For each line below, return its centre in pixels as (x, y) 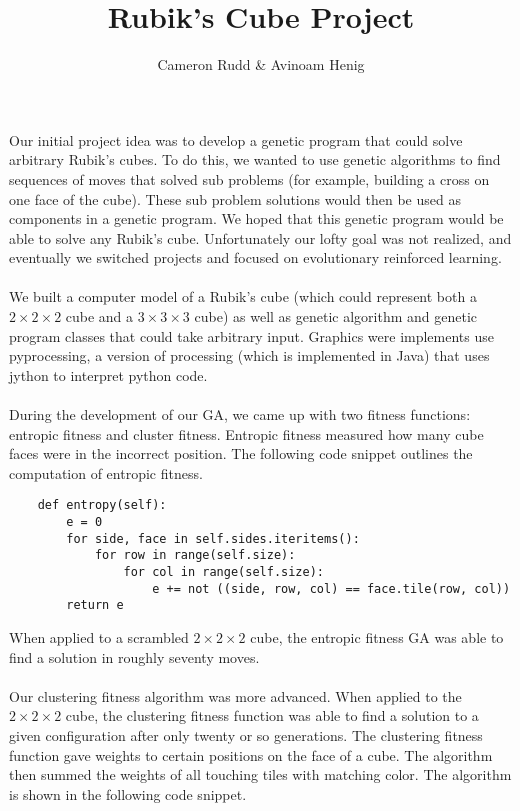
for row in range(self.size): (195, 555)
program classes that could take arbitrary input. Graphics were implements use (251, 335)
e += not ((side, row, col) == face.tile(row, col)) (331, 588)
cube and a (99, 316)
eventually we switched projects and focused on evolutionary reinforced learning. (255, 257)
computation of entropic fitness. (106, 472)
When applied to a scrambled (99, 637)
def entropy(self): (102, 505)
